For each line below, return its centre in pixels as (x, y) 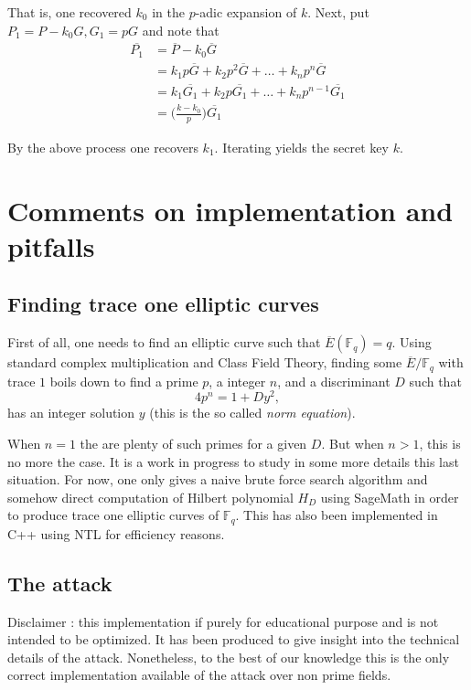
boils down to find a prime (124, 381)
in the (168, 12)
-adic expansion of (246, 12)
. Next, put (338, 12)
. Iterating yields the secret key (301, 147)
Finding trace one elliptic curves (163, 304)
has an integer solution (71, 413)
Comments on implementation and (230, 210)
